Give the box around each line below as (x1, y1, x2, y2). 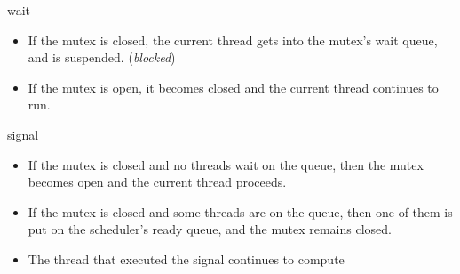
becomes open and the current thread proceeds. (28, 173, 287, 191)
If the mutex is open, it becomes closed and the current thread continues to (28, 77, 439, 96)
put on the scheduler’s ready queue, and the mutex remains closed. (28, 220, 392, 238)
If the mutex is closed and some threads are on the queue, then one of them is (28, 202, 453, 221)
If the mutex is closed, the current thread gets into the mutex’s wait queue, (28, 30, 438, 49)
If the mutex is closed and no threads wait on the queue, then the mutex (28, 155, 424, 173)
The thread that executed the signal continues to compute (28, 249, 345, 268)
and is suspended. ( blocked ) (28, 48, 176, 67)
